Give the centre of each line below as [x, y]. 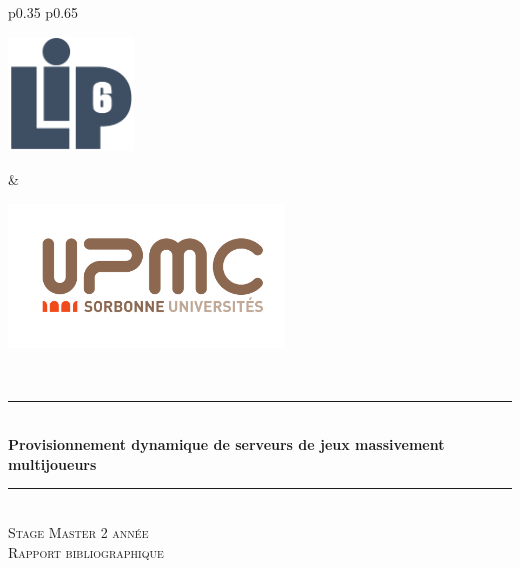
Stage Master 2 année [78, 531]
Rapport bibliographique [86, 551]
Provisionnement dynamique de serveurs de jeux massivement [226, 444]
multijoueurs [52, 463]
